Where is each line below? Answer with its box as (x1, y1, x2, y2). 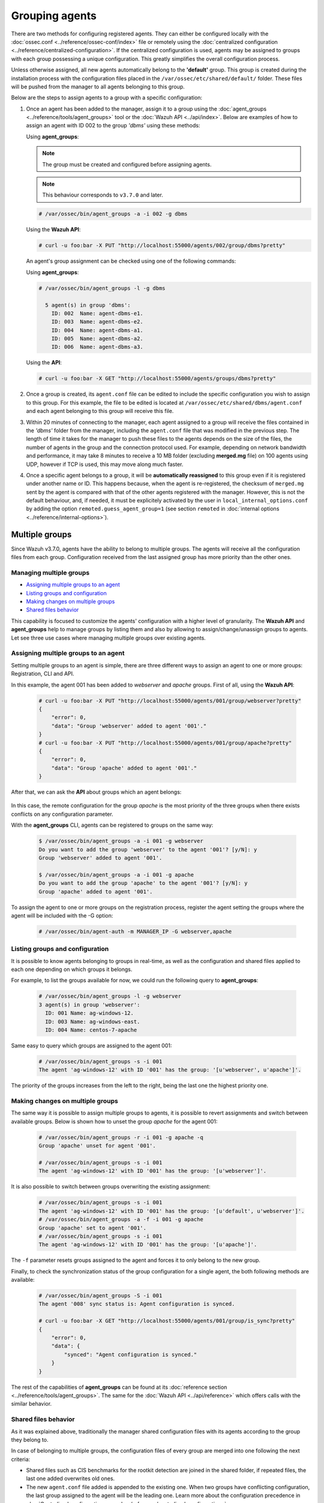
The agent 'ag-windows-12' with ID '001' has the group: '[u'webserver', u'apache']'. (38, 1067, 302, 1073)
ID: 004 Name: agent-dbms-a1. (51, 326, 143, 334)
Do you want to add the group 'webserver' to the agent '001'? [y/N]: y (38, 846, 257, 853)
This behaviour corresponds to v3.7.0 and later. (42, 191, 163, 198)
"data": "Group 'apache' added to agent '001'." (51, 764, 197, 771)
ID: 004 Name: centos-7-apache (45, 1026, 137, 1033)
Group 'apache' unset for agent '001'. (38, 1142, 156, 1149)
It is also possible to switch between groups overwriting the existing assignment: (11, 1183, 211, 1190)
